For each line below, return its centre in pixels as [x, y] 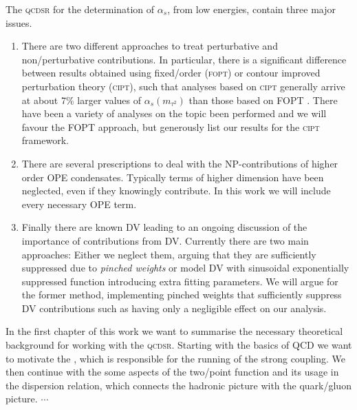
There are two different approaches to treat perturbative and [150, 46]
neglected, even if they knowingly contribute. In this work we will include [176, 191]
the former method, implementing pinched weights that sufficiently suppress [182, 295]
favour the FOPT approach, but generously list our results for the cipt [171, 126]
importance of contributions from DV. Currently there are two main [165, 240]
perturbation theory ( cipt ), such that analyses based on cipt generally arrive [183, 86]
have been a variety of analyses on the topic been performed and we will [174, 113]
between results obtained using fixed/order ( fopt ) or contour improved [171, 73]
